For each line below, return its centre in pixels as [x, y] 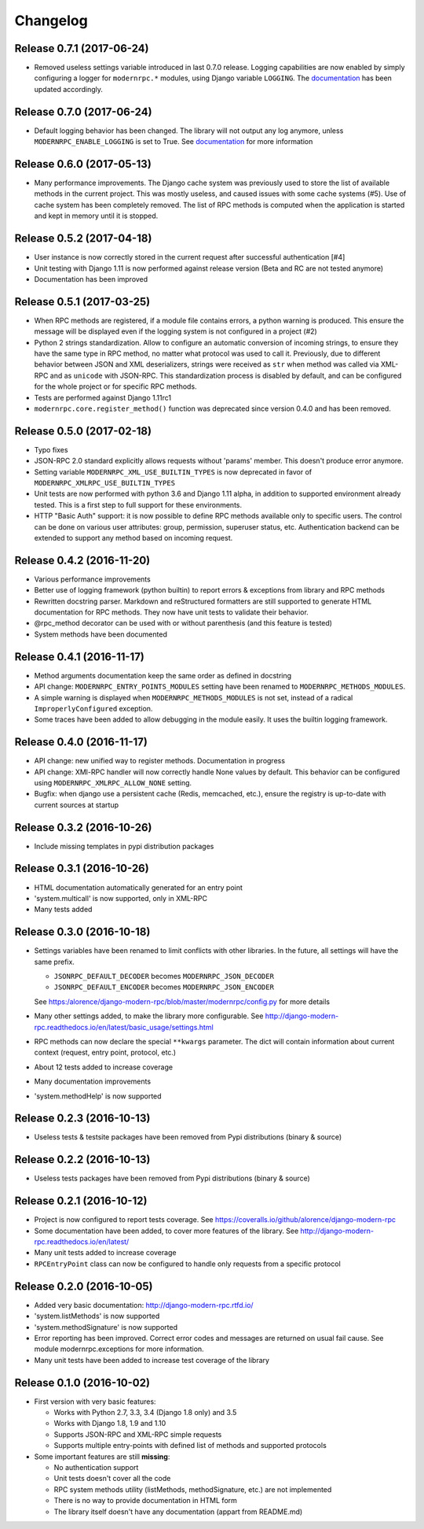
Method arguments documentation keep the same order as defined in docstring [163, 675]
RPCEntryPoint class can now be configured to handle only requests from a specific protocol [187, 1264]
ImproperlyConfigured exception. [93, 708]
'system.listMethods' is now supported [97, 1316]
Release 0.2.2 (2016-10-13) [82, 1160]
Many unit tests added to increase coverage [105, 1253]
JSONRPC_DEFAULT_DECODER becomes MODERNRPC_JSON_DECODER [164, 977]
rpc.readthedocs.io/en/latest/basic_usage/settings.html [124, 1027]
